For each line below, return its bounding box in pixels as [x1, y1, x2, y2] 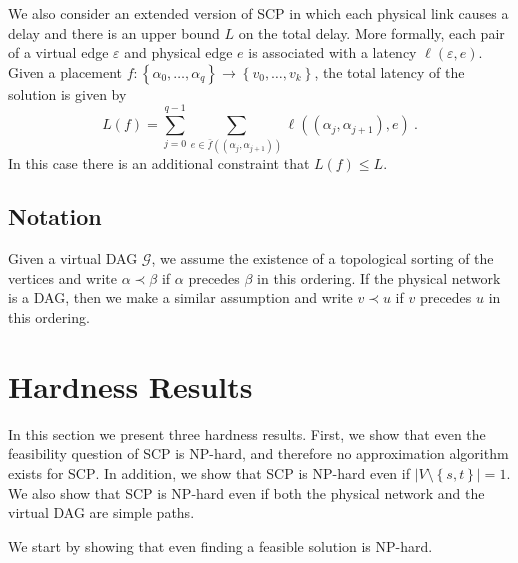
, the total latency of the [314, 61, 465, 82]
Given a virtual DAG [8, 248, 138, 269]
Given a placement [8, 61, 123, 82]
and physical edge [124, 42, 233, 63]
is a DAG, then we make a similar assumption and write [8, 287, 353, 308]
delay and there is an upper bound [8, 22, 220, 43]
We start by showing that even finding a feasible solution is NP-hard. [8, 535, 433, 556]
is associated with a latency [248, 42, 417, 63]
